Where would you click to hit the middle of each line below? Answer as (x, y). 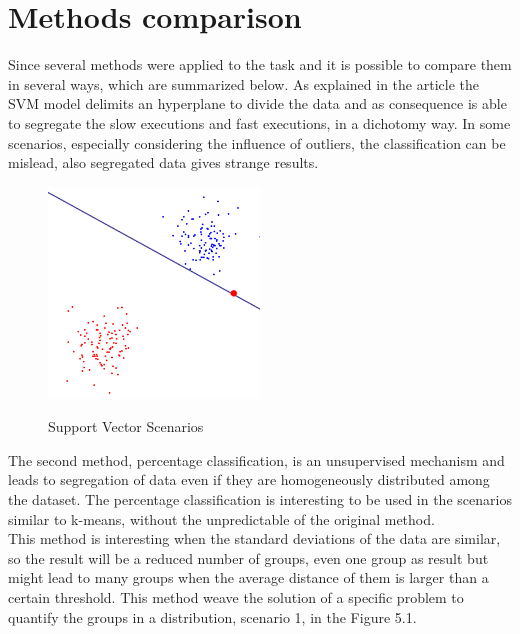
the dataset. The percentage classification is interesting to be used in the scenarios (260, 499)
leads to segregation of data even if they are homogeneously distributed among (249, 479)
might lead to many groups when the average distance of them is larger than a (248, 577)
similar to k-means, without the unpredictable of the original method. (221, 518)
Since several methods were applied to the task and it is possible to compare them (260, 64)
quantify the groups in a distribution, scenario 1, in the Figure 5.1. (212, 616)
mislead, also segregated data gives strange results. (163, 162)
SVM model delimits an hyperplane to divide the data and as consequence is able (257, 103)
